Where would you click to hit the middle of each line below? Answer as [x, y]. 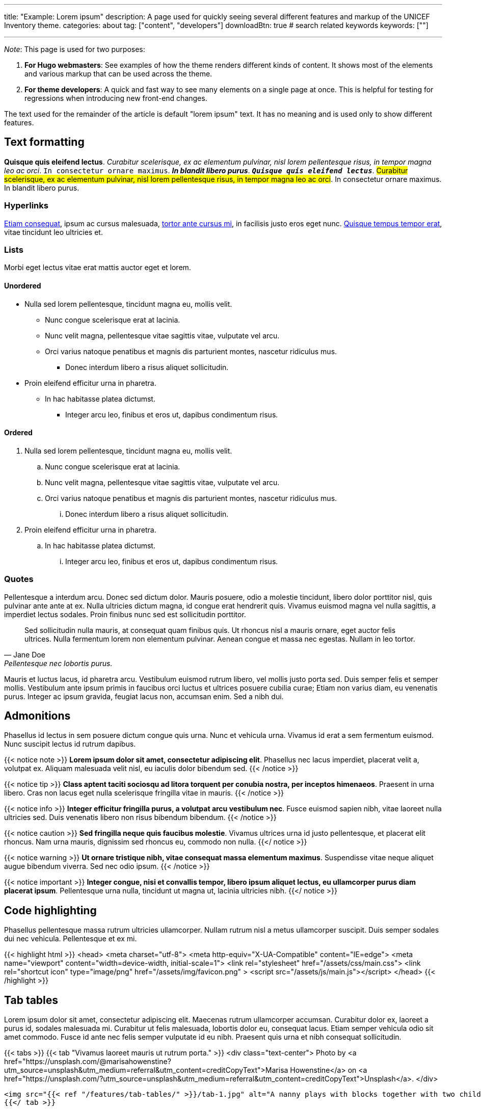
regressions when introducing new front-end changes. [116, 98]
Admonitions [37, 716]
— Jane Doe [25, 654]
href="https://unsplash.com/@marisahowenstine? [88, 1062]
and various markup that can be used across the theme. [118, 74]
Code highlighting [50, 910]
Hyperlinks [26, 206]
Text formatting [44, 142]
